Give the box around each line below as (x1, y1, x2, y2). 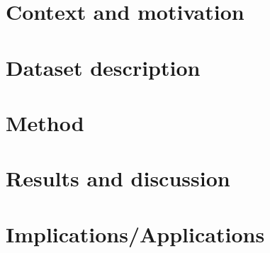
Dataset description (6, 52, 201, 81)
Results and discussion (6, 164, 230, 193)
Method (6, 108, 84, 137)
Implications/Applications (6, 219, 265, 248)
